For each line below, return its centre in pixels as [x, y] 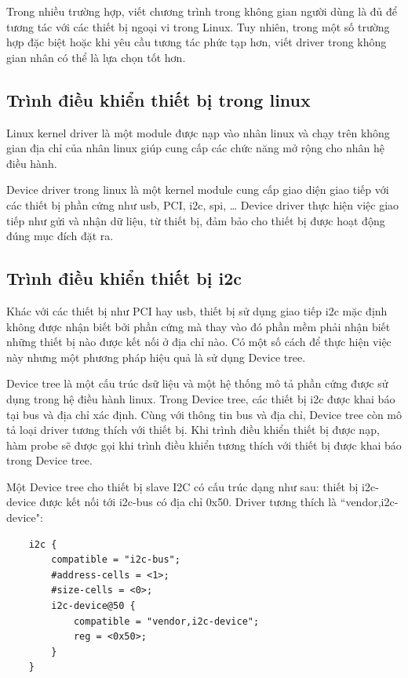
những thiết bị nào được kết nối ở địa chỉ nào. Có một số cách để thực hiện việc [199, 342]
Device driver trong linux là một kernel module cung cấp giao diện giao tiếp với [198, 190]
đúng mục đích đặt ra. [60, 236]
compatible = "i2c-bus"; [116, 560]
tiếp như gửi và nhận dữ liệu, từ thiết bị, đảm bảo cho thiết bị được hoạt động [196, 220]
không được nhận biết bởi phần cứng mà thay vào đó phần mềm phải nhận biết [199, 326]
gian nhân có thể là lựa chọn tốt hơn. [96, 57]
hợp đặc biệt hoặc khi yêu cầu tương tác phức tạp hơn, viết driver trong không [197, 42]
